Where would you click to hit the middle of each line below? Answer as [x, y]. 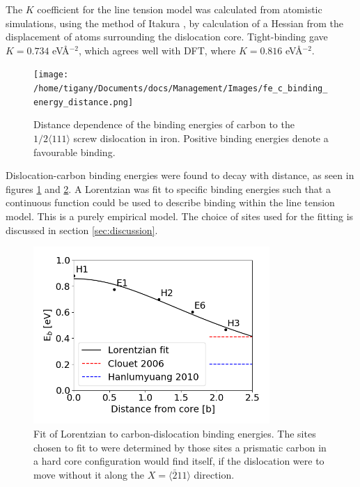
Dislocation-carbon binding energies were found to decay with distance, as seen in [180, 175]
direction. [214, 474]
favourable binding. [75, 152]
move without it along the [89, 474]
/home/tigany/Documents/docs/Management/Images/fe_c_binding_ [181, 89]
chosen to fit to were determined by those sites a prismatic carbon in [180, 447]
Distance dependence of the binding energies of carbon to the [164, 124]
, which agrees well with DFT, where [157, 50]
